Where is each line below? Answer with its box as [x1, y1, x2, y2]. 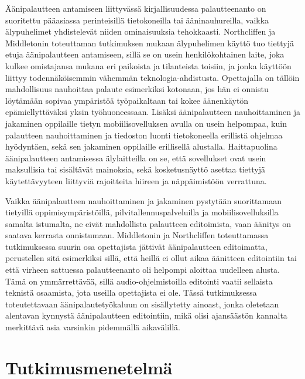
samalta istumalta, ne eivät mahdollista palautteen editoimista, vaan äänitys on [5, 217, 292, 229]
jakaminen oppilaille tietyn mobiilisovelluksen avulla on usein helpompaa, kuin [5, 117, 287, 129]
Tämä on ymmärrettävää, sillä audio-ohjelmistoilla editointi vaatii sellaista [5, 275, 273, 287]
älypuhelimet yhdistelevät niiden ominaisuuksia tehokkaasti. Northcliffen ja [5, 25, 276, 38]
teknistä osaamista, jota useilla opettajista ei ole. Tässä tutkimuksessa [5, 286, 257, 299]
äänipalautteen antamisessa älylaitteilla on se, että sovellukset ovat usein [5, 151, 266, 164]
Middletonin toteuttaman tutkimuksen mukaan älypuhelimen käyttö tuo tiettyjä [5, 36, 294, 49]
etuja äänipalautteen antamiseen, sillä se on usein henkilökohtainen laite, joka [5, 48, 285, 60]
